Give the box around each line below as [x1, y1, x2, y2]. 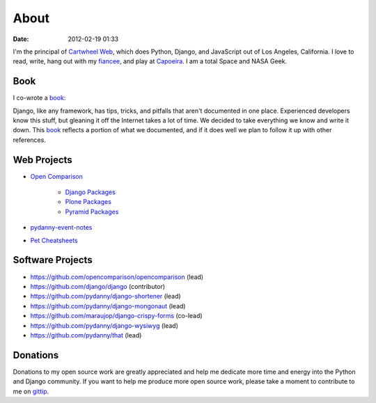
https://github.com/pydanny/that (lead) [30, 331, 142, 339]
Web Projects [13, 154, 72, 166]
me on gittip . [13, 387, 49, 395]
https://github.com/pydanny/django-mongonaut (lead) [30, 301, 186, 310]
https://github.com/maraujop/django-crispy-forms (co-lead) [30, 312, 203, 320]
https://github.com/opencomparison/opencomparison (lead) [30, 272, 204, 281]
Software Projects [13, 254, 93, 266]
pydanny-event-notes [30, 223, 93, 232]
